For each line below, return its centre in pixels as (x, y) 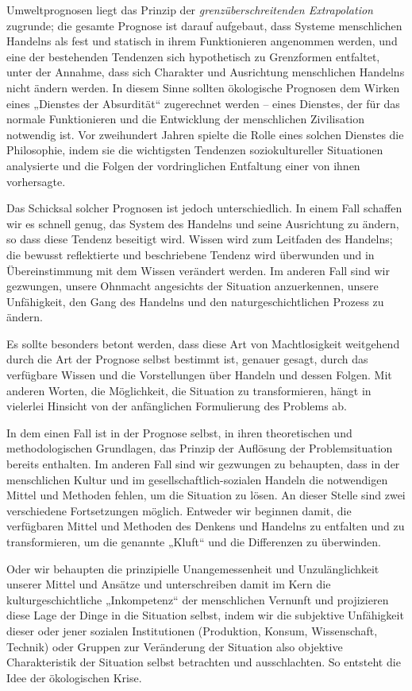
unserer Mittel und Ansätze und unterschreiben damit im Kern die (169, 584)
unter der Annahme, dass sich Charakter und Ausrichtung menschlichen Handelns (206, 72)
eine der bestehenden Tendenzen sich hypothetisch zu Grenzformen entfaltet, (193, 56)
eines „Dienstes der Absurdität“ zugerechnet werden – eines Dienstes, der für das (203, 103)
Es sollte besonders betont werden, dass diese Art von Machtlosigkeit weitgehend (203, 343)
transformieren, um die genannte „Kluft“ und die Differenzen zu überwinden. (194, 542)
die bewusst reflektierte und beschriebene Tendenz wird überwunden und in (191, 254)
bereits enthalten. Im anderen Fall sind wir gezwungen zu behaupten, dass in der (203, 464)
